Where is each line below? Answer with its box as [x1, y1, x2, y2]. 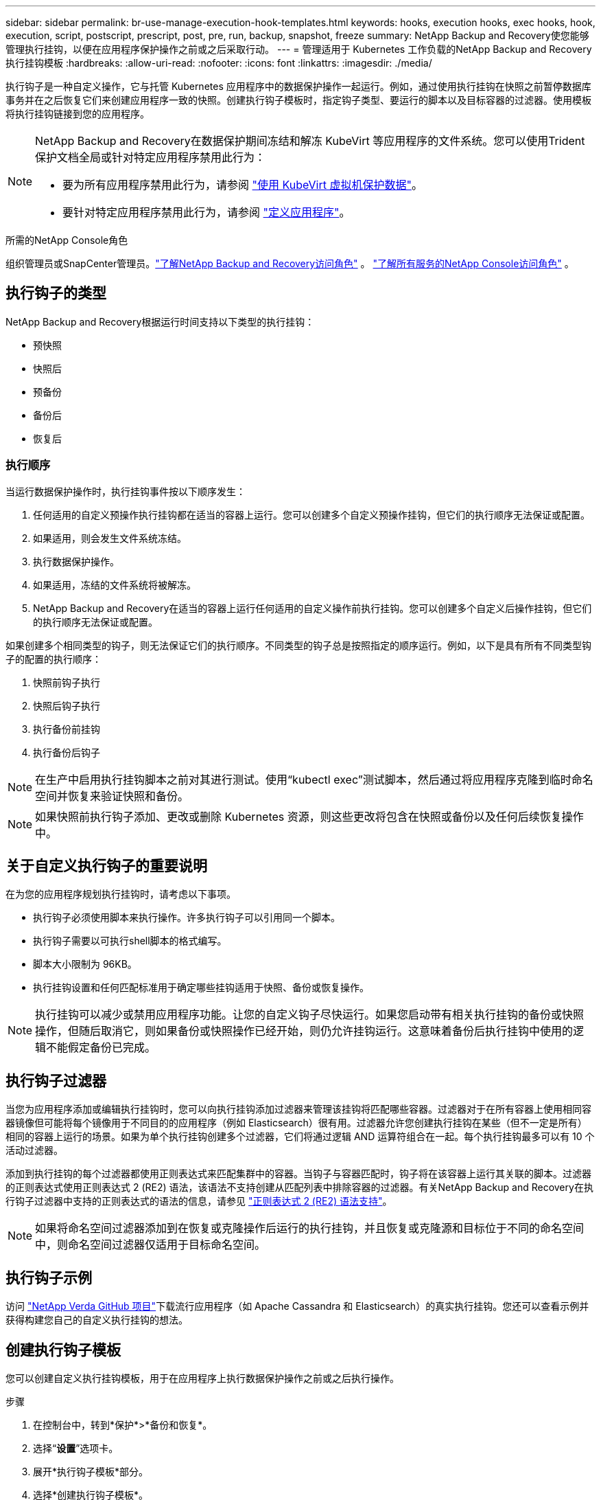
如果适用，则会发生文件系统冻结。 [33, 532, 187, 544]
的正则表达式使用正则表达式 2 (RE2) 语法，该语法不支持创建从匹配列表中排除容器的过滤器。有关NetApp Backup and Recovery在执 [5, 1181, 593, 1194]
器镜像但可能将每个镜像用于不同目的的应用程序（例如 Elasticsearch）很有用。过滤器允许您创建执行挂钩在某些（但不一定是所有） [5, 1117, 587, 1129]
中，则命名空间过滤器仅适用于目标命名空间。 [35, 1238, 266, 1252]
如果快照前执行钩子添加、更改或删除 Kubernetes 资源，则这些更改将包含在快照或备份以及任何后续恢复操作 [35, 809, 584, 823]
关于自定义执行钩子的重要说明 [5, 857, 207, 875]
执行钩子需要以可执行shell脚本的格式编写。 [33, 935, 227, 947]
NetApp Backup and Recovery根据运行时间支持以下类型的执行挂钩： [5, 315, 315, 328]
